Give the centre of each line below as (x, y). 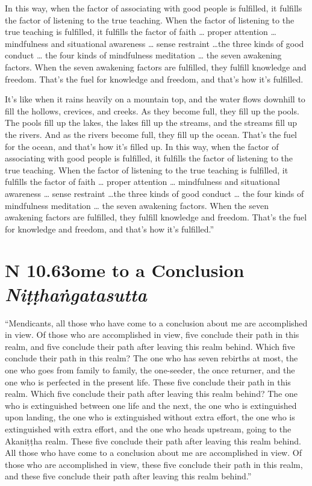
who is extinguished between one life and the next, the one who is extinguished (151, 405)
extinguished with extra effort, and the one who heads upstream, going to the (148, 428)
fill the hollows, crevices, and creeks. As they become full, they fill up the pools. (152, 111)
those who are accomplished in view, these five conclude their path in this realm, (154, 464)
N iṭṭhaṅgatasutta (76, 294)
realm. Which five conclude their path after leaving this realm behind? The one (151, 394)
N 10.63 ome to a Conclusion (125, 270)
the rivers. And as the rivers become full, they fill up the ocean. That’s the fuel (151, 134)
